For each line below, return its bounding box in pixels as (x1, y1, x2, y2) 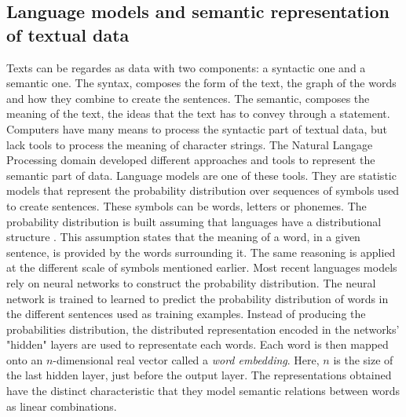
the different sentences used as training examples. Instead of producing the (6, 305, 366, 322)
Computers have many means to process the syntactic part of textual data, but (6, 120, 388, 137)
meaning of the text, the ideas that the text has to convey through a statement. (6, 105, 390, 122)
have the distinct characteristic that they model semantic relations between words (6, 382, 400, 399)
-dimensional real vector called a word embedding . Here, (53, 351, 320, 368)
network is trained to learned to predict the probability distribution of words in (6, 290, 389, 306)
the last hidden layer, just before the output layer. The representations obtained (6, 367, 392, 383)
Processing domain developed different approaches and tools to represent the (6, 152, 375, 168)
